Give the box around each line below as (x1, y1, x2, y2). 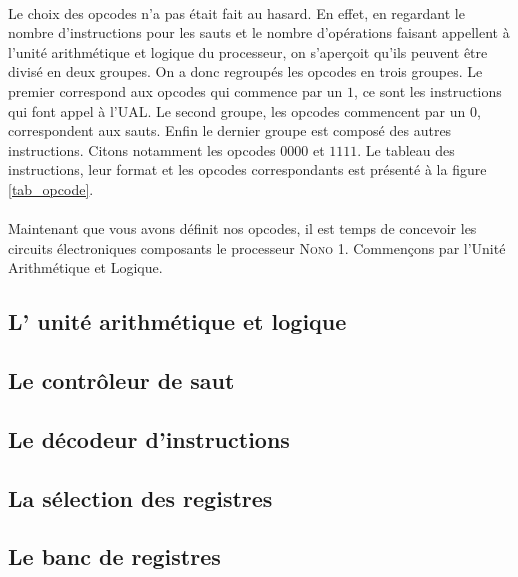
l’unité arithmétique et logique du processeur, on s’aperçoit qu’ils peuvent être (8, 41, 488, 62)
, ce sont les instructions (354, 80, 502, 101)
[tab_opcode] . (8, 178, 94, 199)
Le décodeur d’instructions (8, 423, 290, 454)
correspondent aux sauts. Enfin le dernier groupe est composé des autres (8, 120, 452, 141)
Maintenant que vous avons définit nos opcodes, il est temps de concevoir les (8, 218, 477, 239)
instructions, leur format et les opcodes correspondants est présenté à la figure (8, 159, 487, 180)
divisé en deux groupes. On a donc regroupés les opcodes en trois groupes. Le (8, 61, 483, 82)
